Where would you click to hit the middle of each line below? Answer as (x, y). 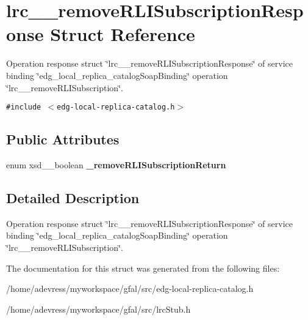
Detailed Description (73, 197)
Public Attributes (63, 139)
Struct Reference (123, 34)
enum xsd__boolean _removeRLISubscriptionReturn (116, 164)
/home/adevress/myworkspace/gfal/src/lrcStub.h (98, 309)
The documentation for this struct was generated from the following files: (143, 268)
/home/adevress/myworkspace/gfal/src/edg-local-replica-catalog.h (130, 288)
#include (24, 107)
